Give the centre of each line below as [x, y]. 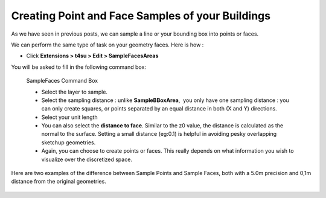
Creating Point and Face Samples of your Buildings [141, 16]
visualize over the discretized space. [87, 159]
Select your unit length [69, 117]
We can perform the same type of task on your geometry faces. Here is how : [107, 45]
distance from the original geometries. [59, 182]
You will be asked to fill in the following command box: [78, 67]
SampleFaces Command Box [62, 81]
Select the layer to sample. [75, 92]
